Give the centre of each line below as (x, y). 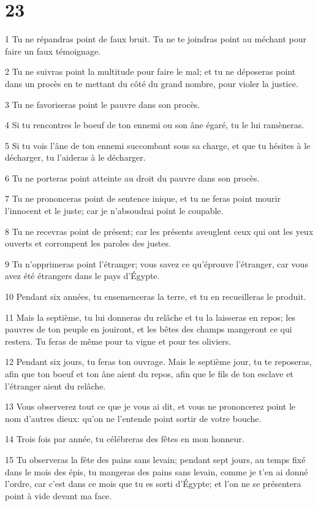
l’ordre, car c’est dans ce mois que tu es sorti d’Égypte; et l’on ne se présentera (153, 484)
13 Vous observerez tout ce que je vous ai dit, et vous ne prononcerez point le (150, 406)
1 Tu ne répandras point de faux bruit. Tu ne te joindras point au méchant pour (156, 39)
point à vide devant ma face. (59, 495)
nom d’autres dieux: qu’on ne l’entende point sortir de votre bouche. (133, 418)
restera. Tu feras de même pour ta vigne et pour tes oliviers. (118, 341)
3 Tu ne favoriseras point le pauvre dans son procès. (103, 104)
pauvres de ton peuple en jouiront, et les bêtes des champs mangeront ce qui (149, 329)
